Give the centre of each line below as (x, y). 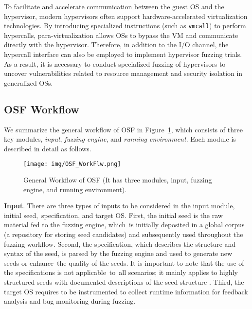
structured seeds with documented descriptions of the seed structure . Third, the (124, 282)
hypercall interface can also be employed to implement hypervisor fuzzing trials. (123, 54)
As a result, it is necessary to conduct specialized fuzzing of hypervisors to (115, 64)
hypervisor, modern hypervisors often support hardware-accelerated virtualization (126, 16)
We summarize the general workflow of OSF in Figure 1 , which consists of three (123, 129)
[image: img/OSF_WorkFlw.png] (72, 164)
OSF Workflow (42, 109)
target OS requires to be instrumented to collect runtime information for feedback (126, 291)
